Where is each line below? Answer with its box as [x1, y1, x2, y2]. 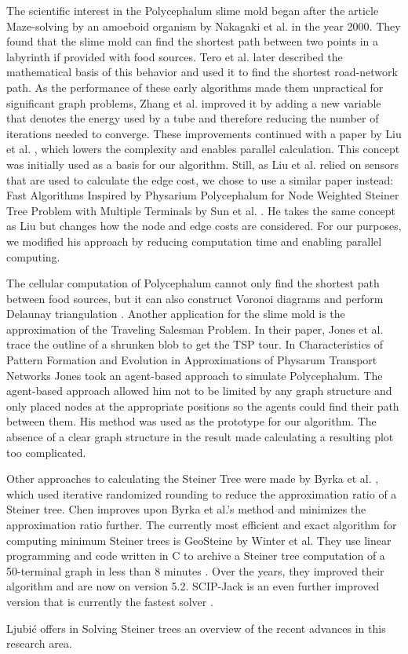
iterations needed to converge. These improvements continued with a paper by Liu [6, 125, 402, 141]
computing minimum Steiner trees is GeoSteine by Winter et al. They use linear [6, 532, 392, 548]
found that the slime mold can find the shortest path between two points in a [6, 33, 379, 49]
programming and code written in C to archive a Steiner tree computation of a [6, 547, 385, 564]
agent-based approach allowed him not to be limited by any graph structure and [6, 382, 392, 399]
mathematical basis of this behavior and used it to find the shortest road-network [6, 64, 398, 80]
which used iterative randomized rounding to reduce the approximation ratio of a [6, 485, 397, 502]
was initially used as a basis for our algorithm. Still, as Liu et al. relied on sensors [6, 155, 399, 172]
